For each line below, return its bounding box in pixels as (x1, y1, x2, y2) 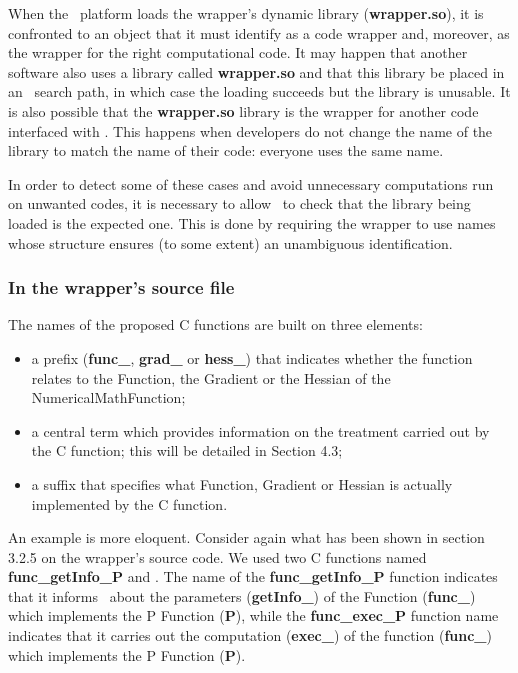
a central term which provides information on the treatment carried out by (31, 420, 490, 441)
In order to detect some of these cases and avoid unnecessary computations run (8, 173, 494, 194)
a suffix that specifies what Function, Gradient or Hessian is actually (31, 473, 453, 494)
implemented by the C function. (31, 493, 228, 514)
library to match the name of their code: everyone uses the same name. (8, 140, 444, 161)
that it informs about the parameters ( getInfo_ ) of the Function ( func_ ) (8, 585, 476, 606)
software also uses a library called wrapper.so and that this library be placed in (8, 61, 505, 82)
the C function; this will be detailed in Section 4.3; (31, 440, 343, 461)
